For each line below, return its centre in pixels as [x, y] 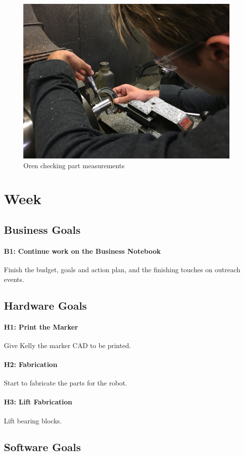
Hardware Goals [45, 305]
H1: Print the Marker [41, 326]
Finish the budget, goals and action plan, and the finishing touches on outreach [122, 270]
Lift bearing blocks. [33, 420]
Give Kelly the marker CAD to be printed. [68, 345]
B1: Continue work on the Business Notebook [82, 251]
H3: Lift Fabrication [38, 402]
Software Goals [43, 446]
